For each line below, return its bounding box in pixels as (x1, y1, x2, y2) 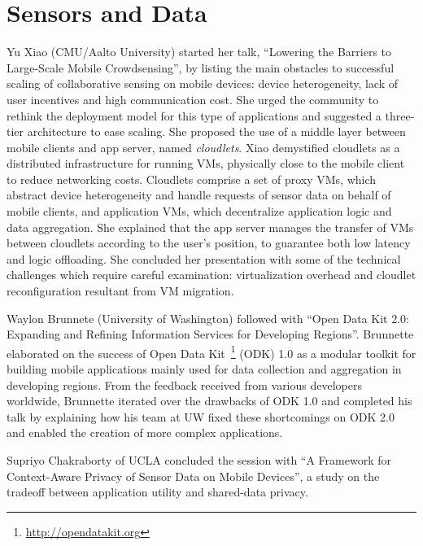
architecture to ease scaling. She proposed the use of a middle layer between (27, 123, 406, 140)
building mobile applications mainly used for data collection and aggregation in (7, 360, 402, 378)
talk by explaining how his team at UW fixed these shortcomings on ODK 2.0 (7, 408, 395, 425)
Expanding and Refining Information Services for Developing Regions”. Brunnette (7, 325, 414, 343)
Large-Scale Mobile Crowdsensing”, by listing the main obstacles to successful (7, 59, 395, 76)
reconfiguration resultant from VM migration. (7, 282, 234, 299)
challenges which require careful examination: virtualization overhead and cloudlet (7, 266, 416, 283)
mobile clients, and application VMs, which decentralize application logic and (7, 203, 392, 220)
